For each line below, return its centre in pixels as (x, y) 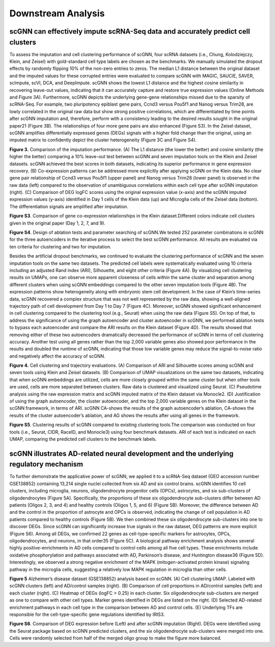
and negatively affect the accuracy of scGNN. (57, 356)
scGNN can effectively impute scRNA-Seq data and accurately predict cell (130, 31)
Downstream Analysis (57, 13)
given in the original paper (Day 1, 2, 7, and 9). (58, 223)
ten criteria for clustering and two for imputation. (60, 246)
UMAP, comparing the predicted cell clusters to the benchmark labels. (83, 439)
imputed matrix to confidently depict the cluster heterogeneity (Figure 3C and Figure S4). (103, 140)
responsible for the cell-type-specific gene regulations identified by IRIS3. (87, 614)
